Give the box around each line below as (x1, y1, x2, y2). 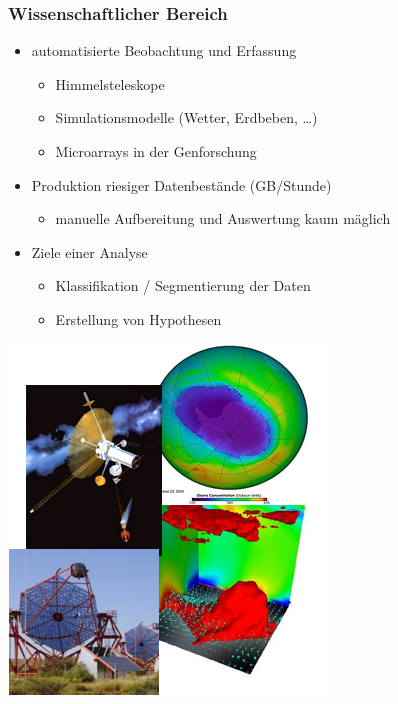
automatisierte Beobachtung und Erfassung (31, 40, 297, 61)
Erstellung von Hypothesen (55, 308, 222, 329)
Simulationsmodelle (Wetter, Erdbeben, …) (55, 107, 318, 128)
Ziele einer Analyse (31, 241, 148, 262)
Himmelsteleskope (55, 73, 165, 94)
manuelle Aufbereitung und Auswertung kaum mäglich (55, 208, 391, 229)
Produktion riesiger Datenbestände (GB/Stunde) (31, 174, 332, 195)
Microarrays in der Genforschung (55, 141, 257, 161)
